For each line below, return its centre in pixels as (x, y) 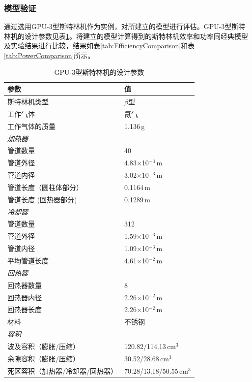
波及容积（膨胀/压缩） (43, 346)
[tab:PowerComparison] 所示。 (49, 55)
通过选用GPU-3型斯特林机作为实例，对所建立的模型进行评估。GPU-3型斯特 (125, 26)
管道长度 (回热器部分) (42, 199)
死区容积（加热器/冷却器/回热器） (62, 370)
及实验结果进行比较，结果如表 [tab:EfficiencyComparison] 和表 (99, 46)
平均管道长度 (28, 260)
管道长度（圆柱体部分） (45, 187)
